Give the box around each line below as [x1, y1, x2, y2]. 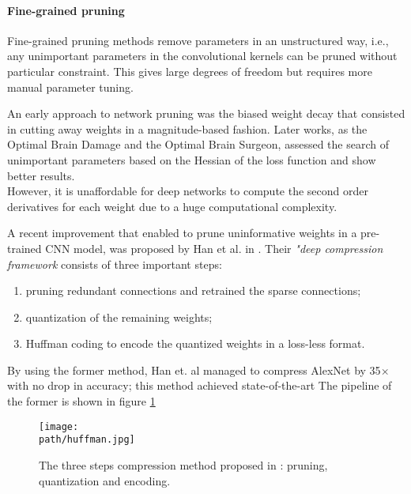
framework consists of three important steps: [7, 255, 222, 272]
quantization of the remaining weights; [25, 308, 213, 325]
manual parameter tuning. [7, 78, 134, 95]
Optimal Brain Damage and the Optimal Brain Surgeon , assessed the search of [7, 136, 389, 153]
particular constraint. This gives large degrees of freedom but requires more [7, 62, 372, 79]
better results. [7, 167, 75, 183]
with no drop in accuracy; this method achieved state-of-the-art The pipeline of [7, 377, 392, 394]
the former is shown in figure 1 [7, 393, 156, 409]
